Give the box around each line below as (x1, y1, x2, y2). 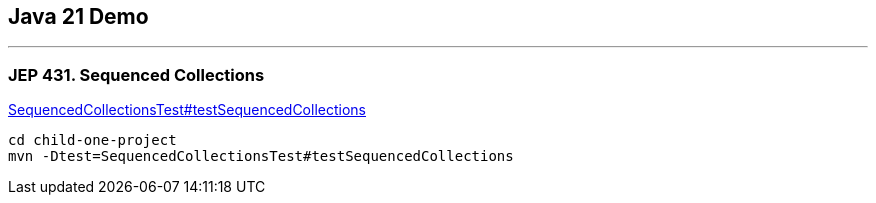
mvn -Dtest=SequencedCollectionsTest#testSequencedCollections (8, 148, 514, 165)
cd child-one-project (8, 132, 177, 149)
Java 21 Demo (8, 4, 149, 29)
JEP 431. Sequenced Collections (8, 64, 265, 85)
